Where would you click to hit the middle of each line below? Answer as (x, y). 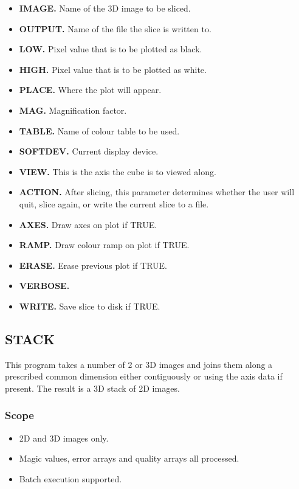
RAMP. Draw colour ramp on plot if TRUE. (104, 245)
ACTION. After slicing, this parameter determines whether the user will (157, 192)
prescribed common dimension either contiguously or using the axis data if (144, 376)
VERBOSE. (44, 286)
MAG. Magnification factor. (73, 110)
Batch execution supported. (70, 478)
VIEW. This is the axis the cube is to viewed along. (118, 171)
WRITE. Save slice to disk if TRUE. (90, 306)
